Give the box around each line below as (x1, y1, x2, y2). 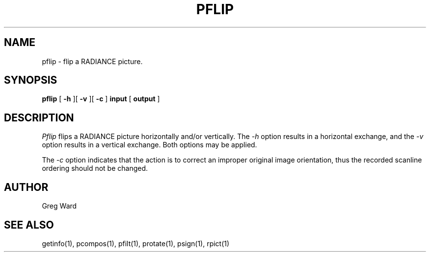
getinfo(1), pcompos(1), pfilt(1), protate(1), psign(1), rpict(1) (42, 239, 230, 248)
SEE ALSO (4, 218, 54, 231)
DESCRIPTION (4, 111, 74, 124)
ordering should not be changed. (42, 164, 148, 173)
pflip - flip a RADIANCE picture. (42, 57, 143, 66)
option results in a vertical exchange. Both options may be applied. (42, 140, 257, 149)
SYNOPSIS (4, 74, 57, 87)
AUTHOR (4, 181, 49, 193)
